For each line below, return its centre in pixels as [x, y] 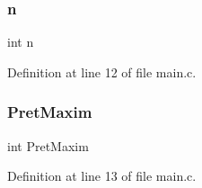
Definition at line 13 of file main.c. [102, 176]
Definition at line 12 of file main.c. [102, 72]
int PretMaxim [48, 145]
